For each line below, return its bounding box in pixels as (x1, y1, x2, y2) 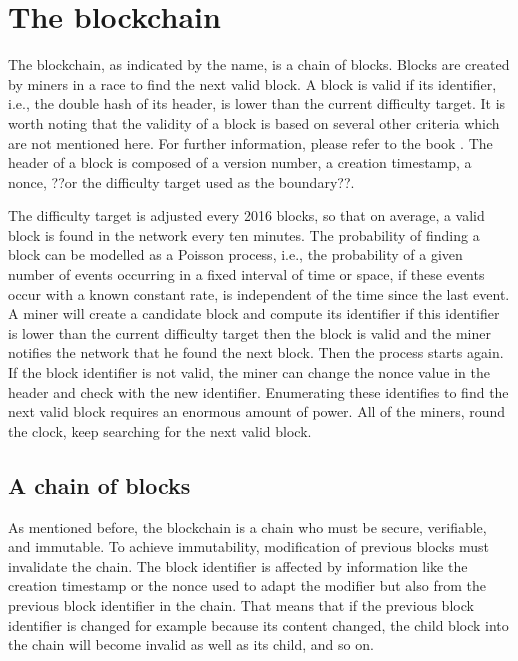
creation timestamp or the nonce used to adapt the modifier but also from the (8, 575, 486, 596)
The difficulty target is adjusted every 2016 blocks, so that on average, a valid (8, 205, 485, 226)
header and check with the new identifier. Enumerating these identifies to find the (8, 381, 509, 402)
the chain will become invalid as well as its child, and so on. (8, 634, 374, 655)
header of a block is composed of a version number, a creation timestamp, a (8, 152, 472, 173)
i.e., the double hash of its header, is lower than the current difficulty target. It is (8, 93, 506, 114)
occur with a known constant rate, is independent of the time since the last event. (8, 283, 510, 304)
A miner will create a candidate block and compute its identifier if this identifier (8, 303, 500, 324)
